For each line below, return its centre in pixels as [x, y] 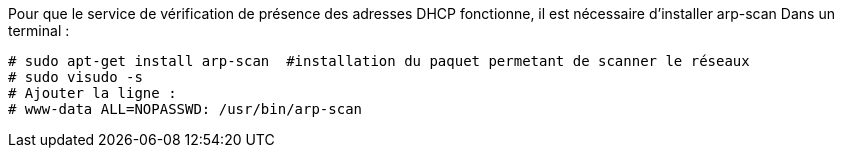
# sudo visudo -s [75, 77]
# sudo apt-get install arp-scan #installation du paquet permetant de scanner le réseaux [379, 61]
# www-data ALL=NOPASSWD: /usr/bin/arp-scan [185, 109]
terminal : [39, 30]
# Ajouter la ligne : [92, 93]
